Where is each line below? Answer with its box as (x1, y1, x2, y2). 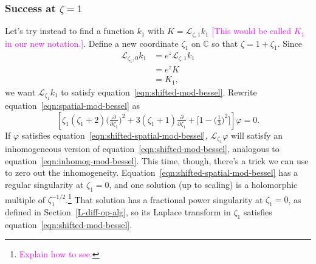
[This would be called (211, 24, 292, 37)
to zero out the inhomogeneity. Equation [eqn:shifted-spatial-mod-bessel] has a (5, 166, 298, 179)
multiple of (5, 193, 46, 206)
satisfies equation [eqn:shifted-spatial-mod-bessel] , (21, 128, 208, 141)
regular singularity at (5, 178, 84, 190)
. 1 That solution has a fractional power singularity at (66, 191, 263, 206)
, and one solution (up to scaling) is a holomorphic (109, 178, 298, 190)
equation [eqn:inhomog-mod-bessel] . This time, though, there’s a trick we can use (5, 154, 309, 167)
